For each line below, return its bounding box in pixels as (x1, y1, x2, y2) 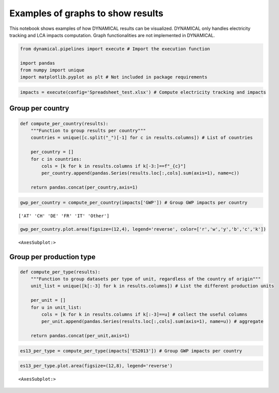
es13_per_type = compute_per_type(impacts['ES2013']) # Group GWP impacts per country (20, 348, 242, 353)
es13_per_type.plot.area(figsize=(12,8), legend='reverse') (20, 363, 173, 369)
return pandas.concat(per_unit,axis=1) (30, 333, 130, 339)
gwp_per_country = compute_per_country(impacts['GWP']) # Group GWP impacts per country (20, 199, 248, 205)
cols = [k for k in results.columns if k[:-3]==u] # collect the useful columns (41, 312, 248, 317)
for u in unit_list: (30, 304, 82, 310)
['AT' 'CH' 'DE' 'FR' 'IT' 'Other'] (18, 213, 110, 219)
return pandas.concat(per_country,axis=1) (30, 185, 138, 190)
